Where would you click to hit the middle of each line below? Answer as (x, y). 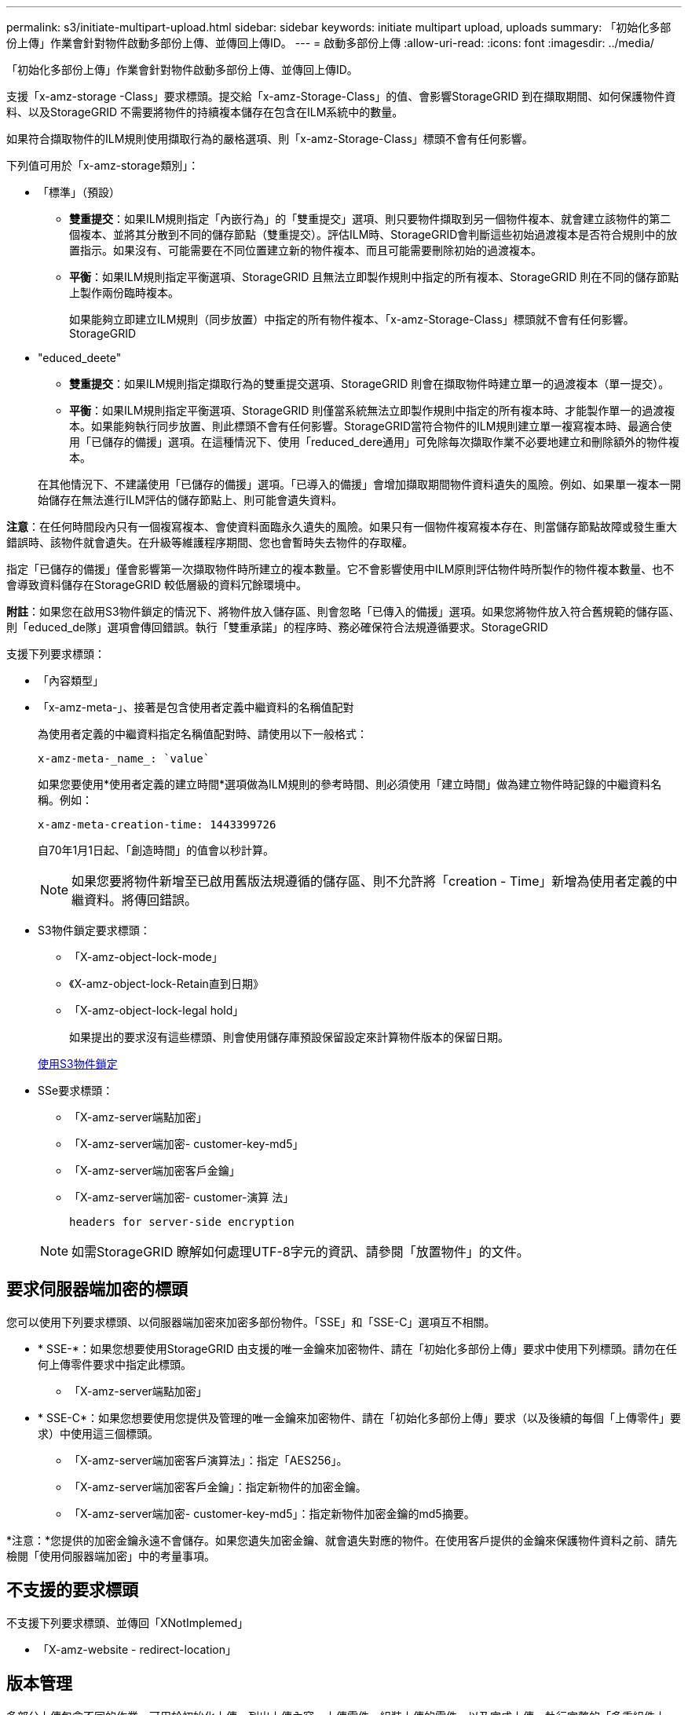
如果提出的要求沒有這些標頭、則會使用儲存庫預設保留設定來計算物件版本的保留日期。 (289, 1037)
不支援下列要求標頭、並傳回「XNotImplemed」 (128, 1622)
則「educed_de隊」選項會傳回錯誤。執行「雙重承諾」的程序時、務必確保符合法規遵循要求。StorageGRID (277, 627)
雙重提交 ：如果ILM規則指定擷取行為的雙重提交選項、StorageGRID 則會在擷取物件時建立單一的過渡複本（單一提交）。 (370, 384)
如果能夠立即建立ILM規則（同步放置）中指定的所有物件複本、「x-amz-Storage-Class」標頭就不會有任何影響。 (352, 319)
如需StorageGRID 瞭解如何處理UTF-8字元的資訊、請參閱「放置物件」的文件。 (300, 1252)
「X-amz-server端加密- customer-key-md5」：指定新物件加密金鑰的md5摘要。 (272, 1513)
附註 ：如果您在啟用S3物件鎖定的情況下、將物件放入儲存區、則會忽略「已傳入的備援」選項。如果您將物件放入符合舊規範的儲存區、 (343, 611)
